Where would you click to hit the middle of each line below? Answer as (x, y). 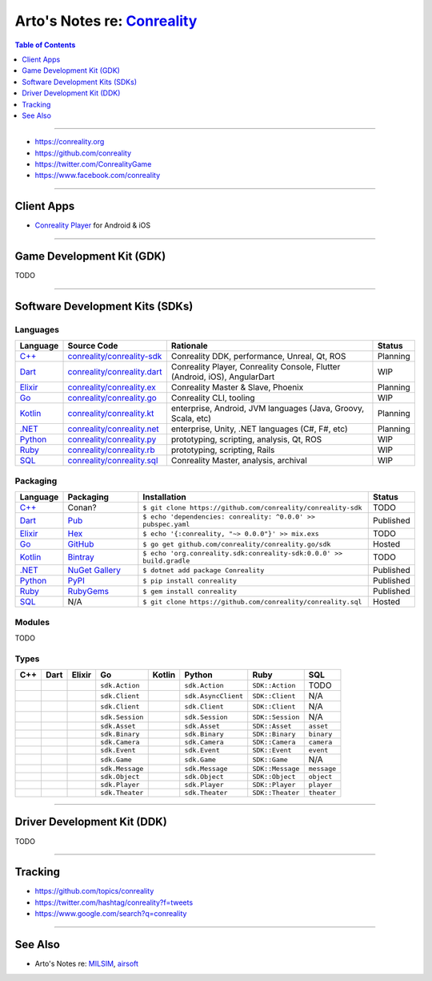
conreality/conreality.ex (112, 387)
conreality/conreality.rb (111, 450)
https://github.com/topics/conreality (94, 891)
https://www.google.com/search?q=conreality (111, 914)
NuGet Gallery (94, 571)
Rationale (189, 346)
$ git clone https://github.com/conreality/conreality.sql (252, 602)
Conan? (82, 507)
